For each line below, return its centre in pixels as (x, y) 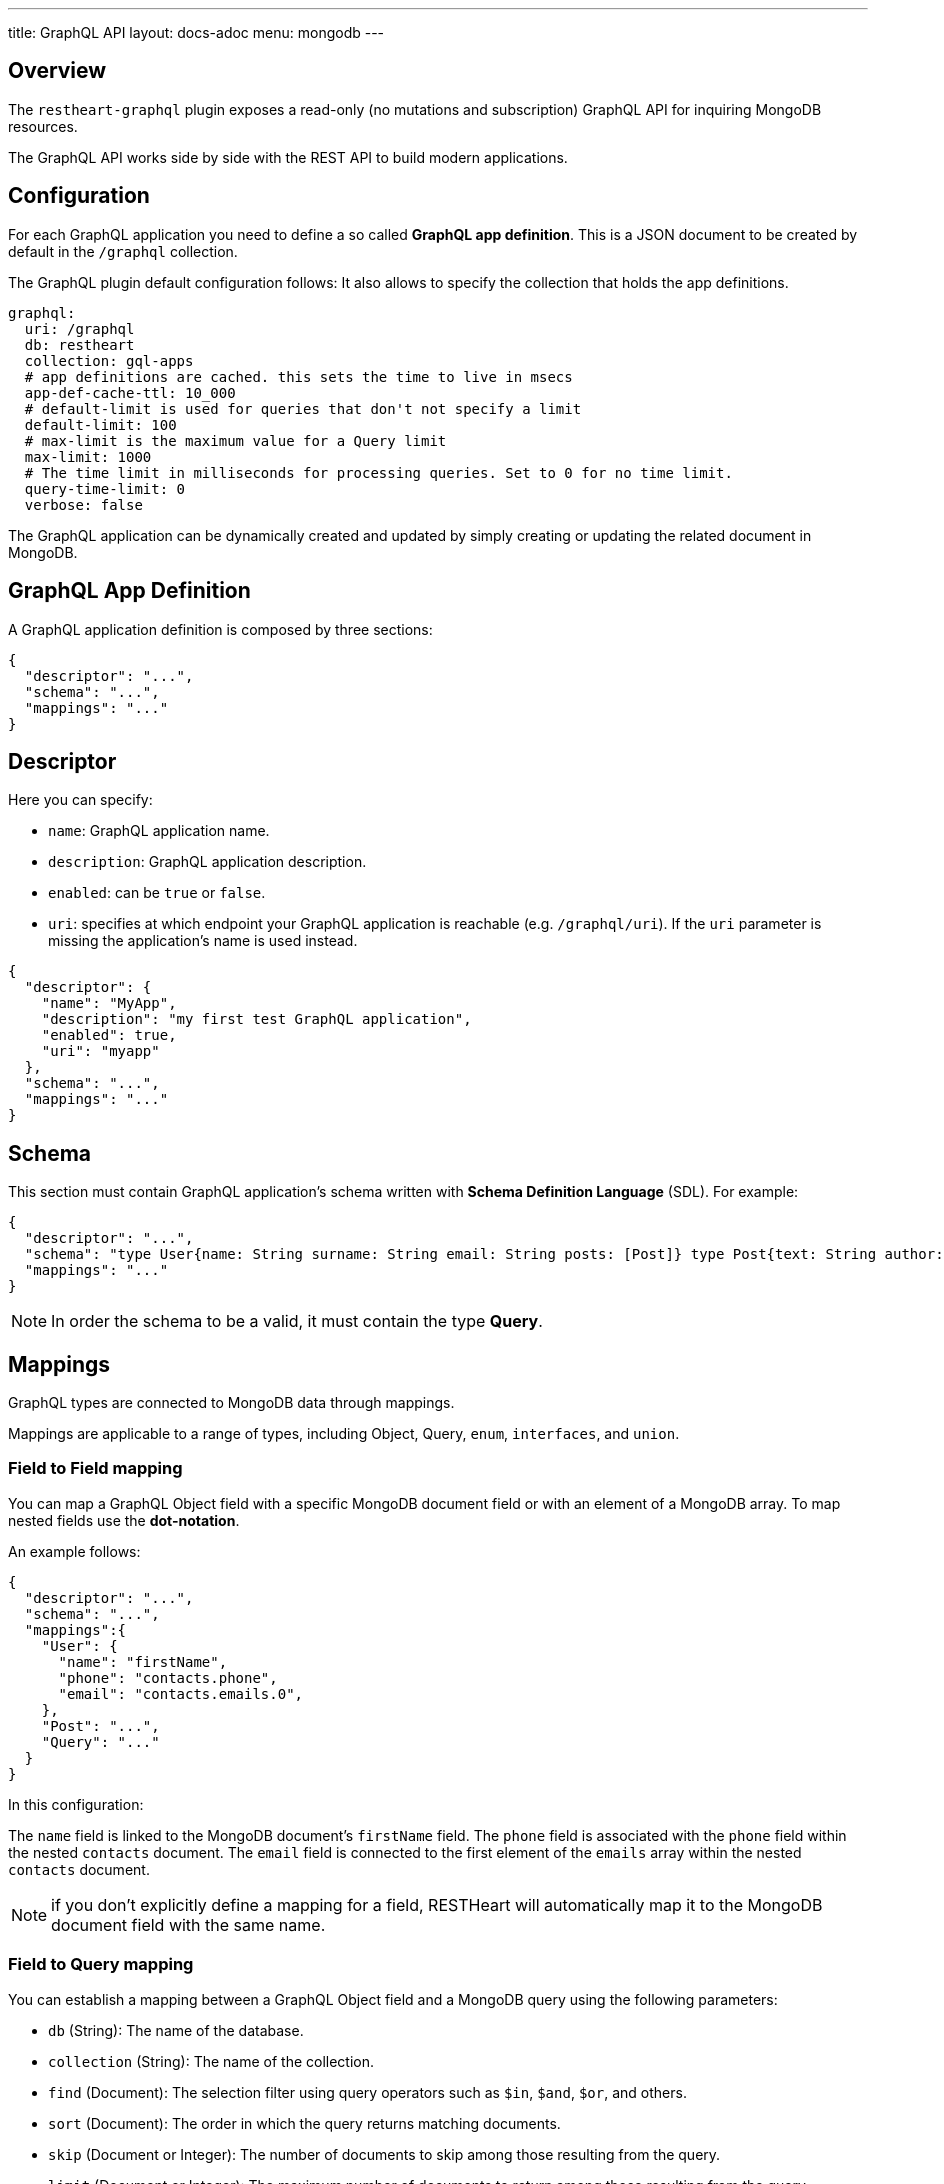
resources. (43, 126)
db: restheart (79, 344)
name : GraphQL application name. (159, 831)
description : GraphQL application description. (207, 862)
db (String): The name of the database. (176, 2030)
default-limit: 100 (100, 424)
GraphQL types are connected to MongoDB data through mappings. (231, 1403)
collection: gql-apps (109, 360)
